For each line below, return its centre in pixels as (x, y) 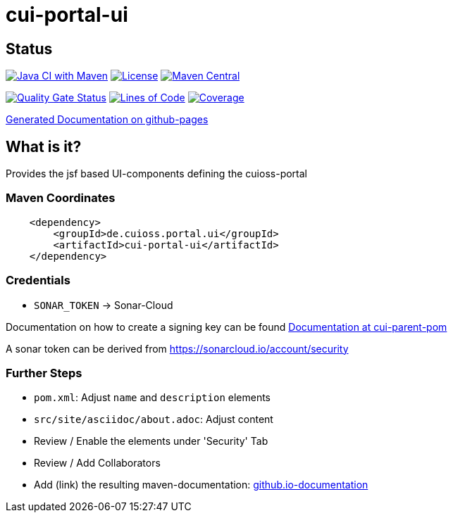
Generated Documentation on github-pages (107, 120)
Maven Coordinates (61, 198)
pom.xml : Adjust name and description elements (153, 398)
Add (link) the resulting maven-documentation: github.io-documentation (201, 485)
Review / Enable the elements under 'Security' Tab (151, 441)
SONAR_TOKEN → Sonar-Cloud (104, 305)
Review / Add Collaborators (97, 463)
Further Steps (44, 373)
